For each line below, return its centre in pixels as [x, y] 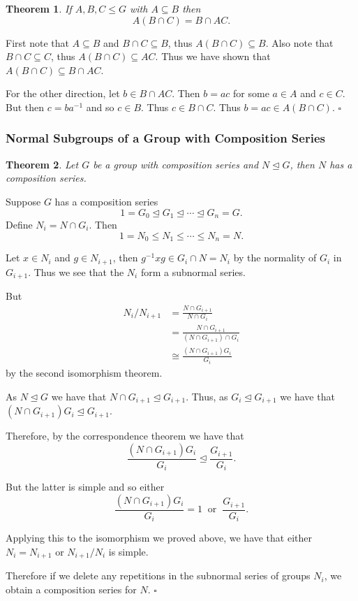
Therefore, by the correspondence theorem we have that [125, 436]
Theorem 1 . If [39, 8]
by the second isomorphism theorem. [84, 373]
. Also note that [299, 42]
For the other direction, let [63, 93]
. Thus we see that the [76, 271]
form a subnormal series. [193, 271]
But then [25, 107]
